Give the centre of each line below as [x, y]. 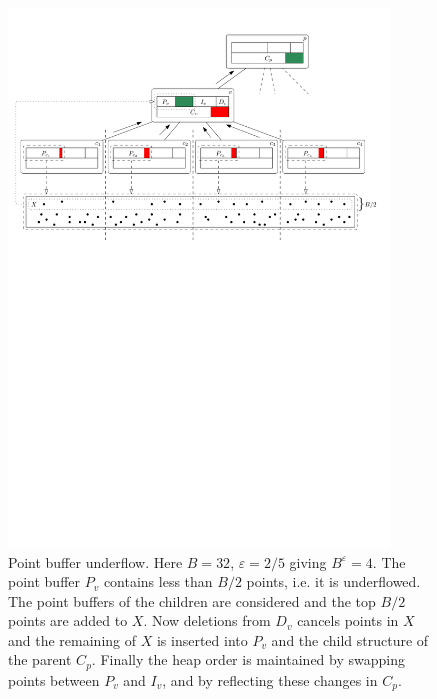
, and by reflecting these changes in [270, 679]
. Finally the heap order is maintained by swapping [248, 659]
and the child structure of [350, 639]
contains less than [158, 581]
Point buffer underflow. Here [95, 561]
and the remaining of [72, 639]
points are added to [68, 620]
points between [54, 679]
